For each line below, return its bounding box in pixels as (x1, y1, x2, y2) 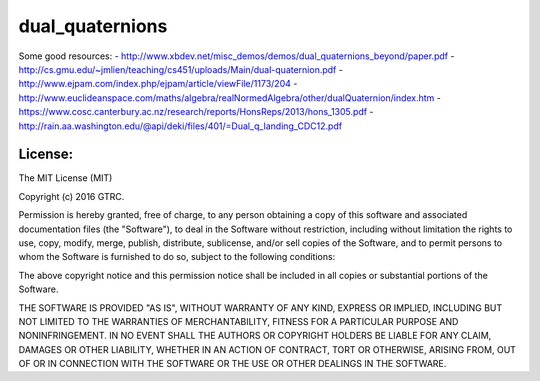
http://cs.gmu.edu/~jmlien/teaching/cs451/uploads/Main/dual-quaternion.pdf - (18, 63, 344, 75)
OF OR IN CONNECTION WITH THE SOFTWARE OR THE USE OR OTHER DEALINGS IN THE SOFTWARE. (18, 358, 447, 370)
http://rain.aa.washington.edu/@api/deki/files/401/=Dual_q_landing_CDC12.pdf (18, 120, 343, 132)
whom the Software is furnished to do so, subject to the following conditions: (18, 251, 336, 263)
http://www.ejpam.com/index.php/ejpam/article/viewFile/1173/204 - (18, 78, 298, 90)
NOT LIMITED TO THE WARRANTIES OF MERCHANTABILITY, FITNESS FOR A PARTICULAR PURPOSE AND (18, 315, 459, 327)
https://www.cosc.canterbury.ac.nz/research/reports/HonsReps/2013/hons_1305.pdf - (18, 106, 374, 118)
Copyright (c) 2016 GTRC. (18, 190, 125, 202)
